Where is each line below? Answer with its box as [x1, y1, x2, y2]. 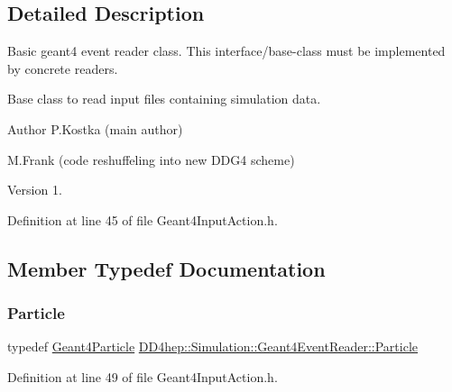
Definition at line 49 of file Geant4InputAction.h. [7, 367, 278, 386]
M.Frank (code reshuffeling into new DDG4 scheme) [7, 150, 295, 169]
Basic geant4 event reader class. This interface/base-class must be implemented [7, 41, 446, 60]
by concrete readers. [7, 59, 118, 77]
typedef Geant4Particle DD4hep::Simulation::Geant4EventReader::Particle [7, 337, 419, 356]
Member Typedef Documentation [7, 254, 326, 282]
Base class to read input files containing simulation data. [7, 89, 321, 108]
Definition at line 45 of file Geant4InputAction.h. [7, 210, 278, 229]
